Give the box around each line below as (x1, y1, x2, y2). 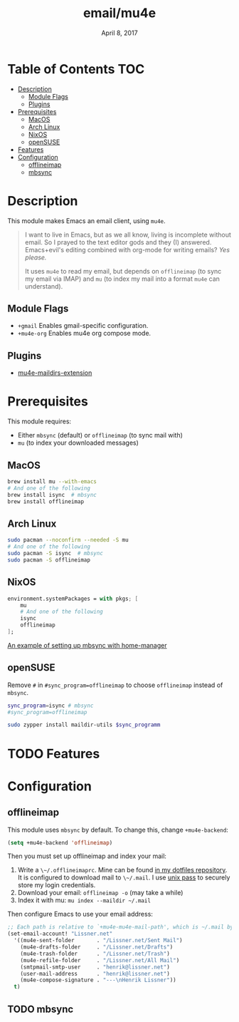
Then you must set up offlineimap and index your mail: (7, 852, 167, 860)
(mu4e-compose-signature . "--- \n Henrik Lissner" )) (20, 976, 176, 984)
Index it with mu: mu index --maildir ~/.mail (17, 896, 152, 904)
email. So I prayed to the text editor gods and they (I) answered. (24, 237, 212, 247)
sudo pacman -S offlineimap (7, 556, 91, 564)
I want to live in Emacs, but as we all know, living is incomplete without (24, 230, 231, 239)
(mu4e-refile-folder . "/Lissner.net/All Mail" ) (20, 956, 180, 964)
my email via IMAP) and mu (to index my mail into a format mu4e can (24, 274, 221, 283)
